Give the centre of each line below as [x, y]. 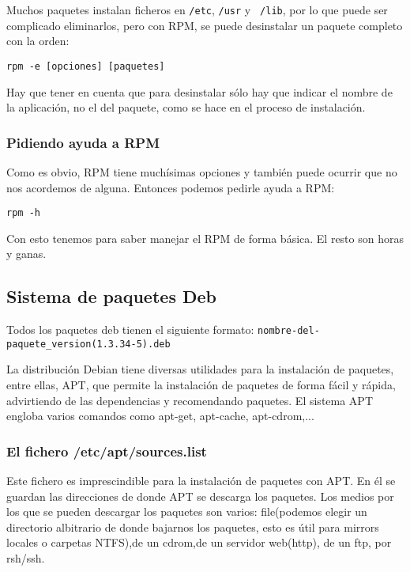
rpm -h [23, 213]
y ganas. [26, 254]
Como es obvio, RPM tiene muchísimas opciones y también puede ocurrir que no [202, 171]
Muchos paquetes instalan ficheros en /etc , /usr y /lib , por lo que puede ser [197, 9]
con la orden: [38, 41]
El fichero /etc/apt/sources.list [107, 451]
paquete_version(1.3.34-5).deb [88, 344]
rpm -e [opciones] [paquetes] [86, 66]
